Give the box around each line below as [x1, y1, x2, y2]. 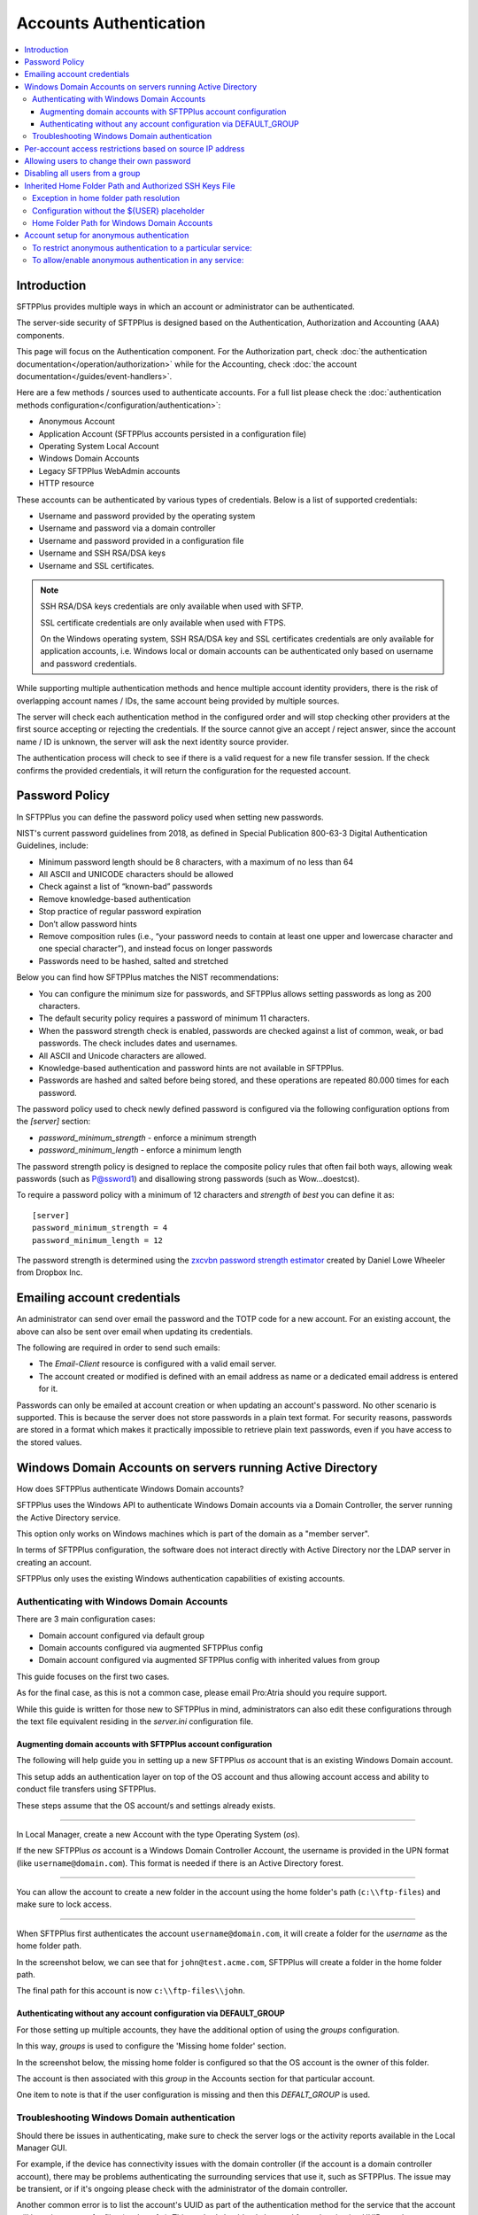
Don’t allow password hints [38, 918, 137, 929]
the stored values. [16, 1436, 82, 1448]
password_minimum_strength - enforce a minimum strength [38, 1132, 257, 1143]
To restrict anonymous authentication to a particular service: [32, 242, 252, 253]
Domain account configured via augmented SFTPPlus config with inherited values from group [38, 1655, 381, 1666]
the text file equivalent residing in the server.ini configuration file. [16, 1715, 254, 1727]
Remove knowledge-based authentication [38, 893, 191, 904]
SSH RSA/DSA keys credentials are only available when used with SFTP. [40, 601, 304, 611]
